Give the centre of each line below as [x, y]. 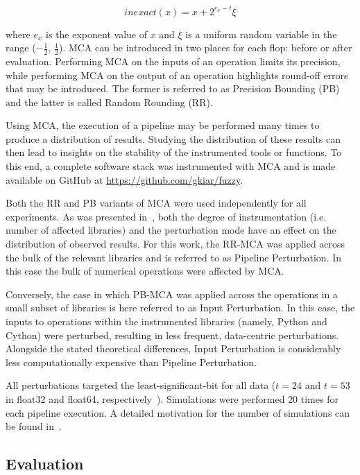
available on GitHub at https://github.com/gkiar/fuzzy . [125, 179]
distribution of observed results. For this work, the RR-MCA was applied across [175, 244]
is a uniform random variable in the [261, 34]
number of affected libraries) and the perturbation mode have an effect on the [171, 230]
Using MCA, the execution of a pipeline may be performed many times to [163, 125]
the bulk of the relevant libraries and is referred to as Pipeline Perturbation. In [173, 257]
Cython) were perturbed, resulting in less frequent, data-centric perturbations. [172, 335]
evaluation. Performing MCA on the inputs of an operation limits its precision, [173, 61]
